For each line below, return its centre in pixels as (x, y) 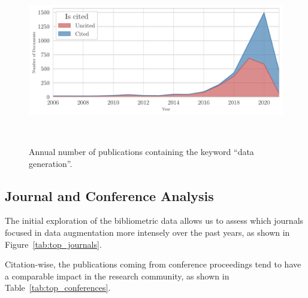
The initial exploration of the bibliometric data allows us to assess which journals (154, 221)
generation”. (51, 163)
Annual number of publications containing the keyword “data (141, 152)
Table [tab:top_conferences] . (58, 288)
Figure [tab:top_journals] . (53, 244)
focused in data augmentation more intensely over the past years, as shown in (147, 232)
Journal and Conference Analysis (109, 195)
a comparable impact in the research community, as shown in (117, 276)
